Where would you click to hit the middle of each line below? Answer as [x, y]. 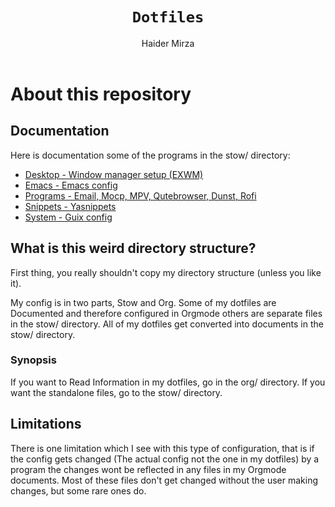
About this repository [101, 94]
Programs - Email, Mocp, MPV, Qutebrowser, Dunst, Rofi [140, 195]
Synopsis [33, 360]
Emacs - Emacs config [71, 185]
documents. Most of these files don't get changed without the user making [164, 480]
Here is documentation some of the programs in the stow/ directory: [150, 155]
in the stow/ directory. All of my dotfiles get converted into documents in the [167, 324]
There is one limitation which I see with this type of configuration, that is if [162, 448]
